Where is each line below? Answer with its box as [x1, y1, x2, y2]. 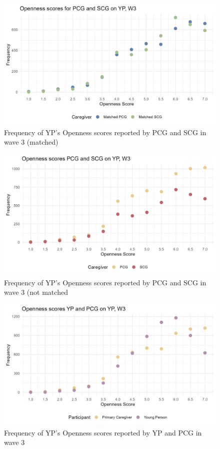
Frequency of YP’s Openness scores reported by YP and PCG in [4, 427, 202, 437]
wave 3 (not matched [4, 287, 68, 297]
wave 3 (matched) [4, 137, 58, 147]
